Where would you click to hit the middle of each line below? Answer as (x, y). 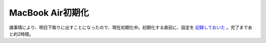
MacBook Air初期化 (49, 13)
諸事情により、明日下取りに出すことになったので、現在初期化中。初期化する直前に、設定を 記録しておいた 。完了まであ (131, 27)
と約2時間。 (21, 34)
